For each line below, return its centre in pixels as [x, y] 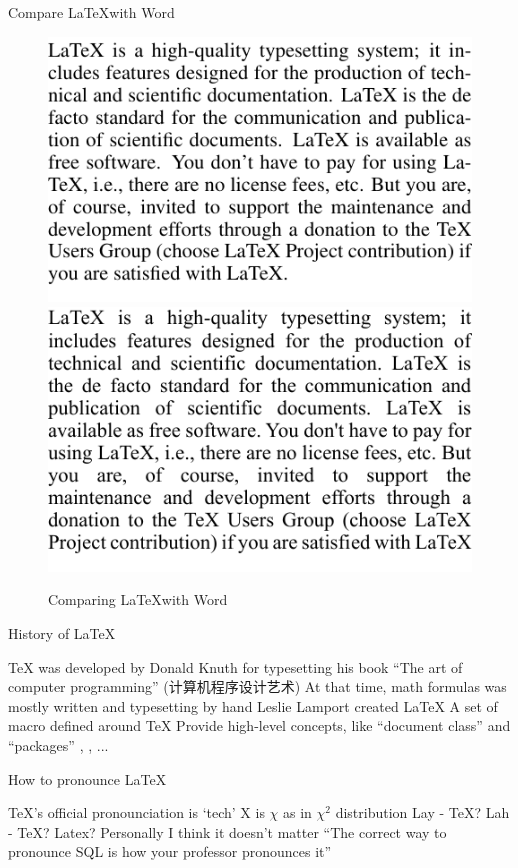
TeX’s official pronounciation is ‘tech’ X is [136, 812]
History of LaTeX [62, 633]
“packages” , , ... [58, 745]
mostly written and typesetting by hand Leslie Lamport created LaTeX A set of [253, 705]
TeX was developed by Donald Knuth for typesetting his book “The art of [235, 666]
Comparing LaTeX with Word [138, 599]
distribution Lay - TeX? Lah [422, 812]
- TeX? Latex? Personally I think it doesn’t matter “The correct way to [227, 831]
